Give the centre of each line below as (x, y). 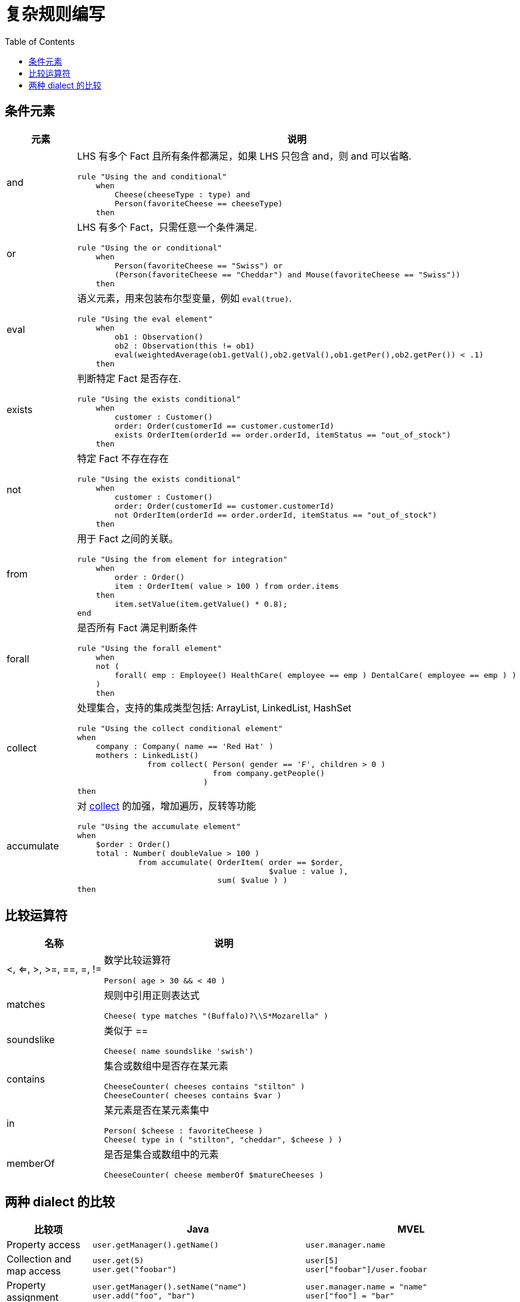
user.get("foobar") (134, 1270)
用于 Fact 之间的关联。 (128, 538)
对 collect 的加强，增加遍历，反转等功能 (167, 806)
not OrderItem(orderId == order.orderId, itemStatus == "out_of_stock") (276, 515)
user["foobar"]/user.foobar (366, 1270)
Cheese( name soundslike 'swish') (179, 1052)
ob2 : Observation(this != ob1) (184, 346)
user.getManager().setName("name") (170, 1287)
